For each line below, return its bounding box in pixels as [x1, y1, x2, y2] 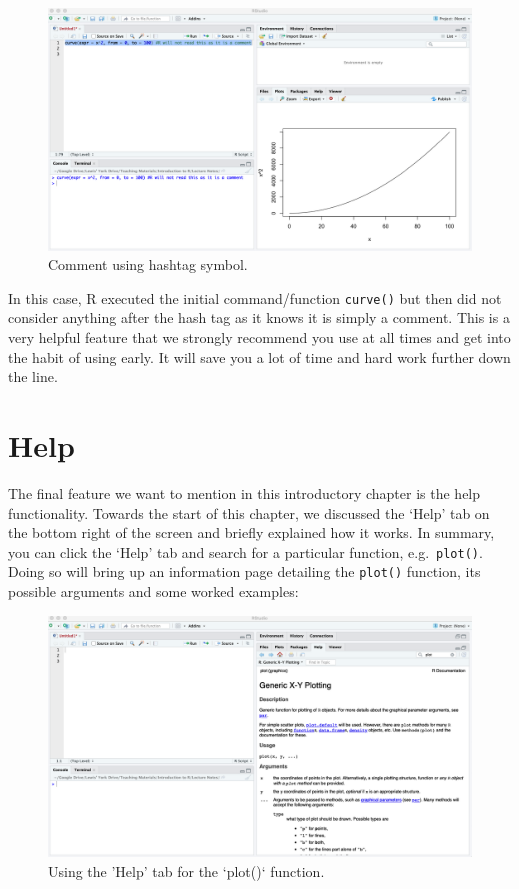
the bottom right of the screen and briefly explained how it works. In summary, [8, 522, 495, 543]
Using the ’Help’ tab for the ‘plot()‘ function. [48, 861, 325, 882]
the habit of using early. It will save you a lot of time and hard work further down [8, 346, 511, 367]
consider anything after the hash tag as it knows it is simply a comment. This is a [8, 307, 510, 328]
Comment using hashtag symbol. [48, 254, 248, 275]
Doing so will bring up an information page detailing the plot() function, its [8, 561, 481, 582]
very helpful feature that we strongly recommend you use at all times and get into [8, 327, 511, 348]
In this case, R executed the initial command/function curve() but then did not [8, 287, 502, 308]
